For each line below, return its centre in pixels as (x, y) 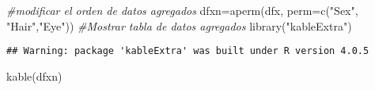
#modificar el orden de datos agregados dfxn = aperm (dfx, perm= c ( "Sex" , (182, 10)
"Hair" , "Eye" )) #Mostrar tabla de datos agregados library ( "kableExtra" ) (179, 25)
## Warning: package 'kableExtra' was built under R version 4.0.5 (188, 51)
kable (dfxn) (34, 76)
